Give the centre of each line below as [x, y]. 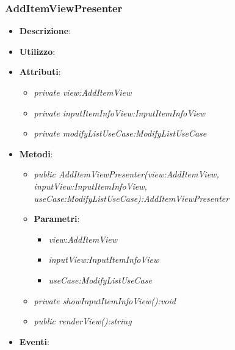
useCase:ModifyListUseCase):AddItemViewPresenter [132, 198]
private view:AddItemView [83, 92]
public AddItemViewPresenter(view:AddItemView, [126, 174]
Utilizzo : [37, 51]
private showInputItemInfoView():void [105, 300]
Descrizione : [45, 31]
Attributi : [40, 72]
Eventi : [34, 341]
